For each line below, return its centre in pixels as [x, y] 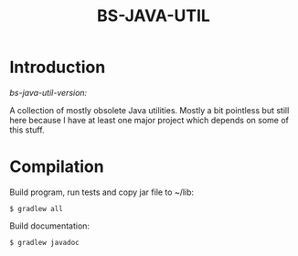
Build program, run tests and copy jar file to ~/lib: [102, 192]
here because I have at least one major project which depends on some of [149, 120]
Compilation [57, 167]
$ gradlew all [37, 208]
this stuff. [27, 130]
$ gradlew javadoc [44, 242]
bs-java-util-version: [48, 92]
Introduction [58, 67]
